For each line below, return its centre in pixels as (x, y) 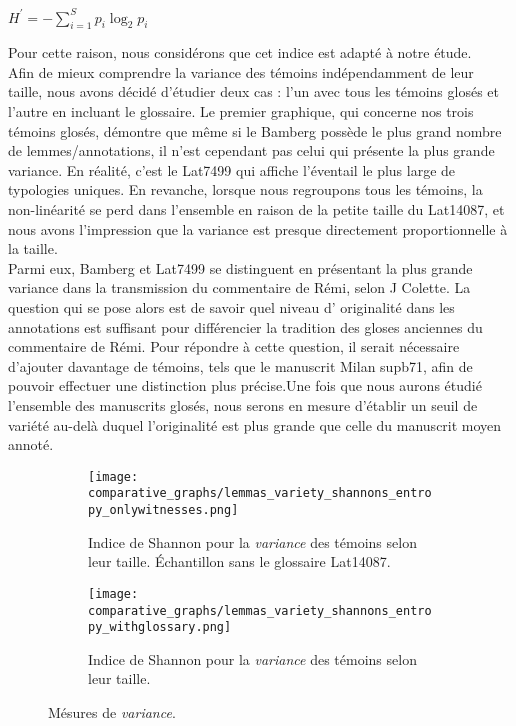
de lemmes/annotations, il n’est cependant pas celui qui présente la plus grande (251, 150)
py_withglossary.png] (160, 627)
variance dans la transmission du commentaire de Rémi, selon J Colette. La (239, 287)
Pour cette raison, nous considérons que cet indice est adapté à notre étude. (240, 52)
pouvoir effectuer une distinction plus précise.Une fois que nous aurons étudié (245, 385)
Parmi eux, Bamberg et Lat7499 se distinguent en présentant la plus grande (240, 267)
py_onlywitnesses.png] (163, 510)
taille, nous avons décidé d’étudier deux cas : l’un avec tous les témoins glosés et (253, 91)
